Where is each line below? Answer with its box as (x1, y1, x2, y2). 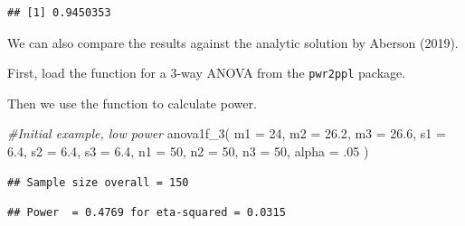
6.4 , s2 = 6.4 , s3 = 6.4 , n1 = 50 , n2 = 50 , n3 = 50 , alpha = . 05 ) (7, 142, 369, 161)
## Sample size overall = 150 (7, 175, 189, 189)
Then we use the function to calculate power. (7, 93, 257, 112)
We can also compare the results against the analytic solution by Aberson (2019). (7, 33, 459, 52)
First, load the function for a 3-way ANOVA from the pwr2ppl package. (7, 63, 406, 82)
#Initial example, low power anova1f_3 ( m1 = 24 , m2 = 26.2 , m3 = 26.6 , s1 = (7, 124, 446, 143)
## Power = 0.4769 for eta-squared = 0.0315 (7, 206, 286, 220)
